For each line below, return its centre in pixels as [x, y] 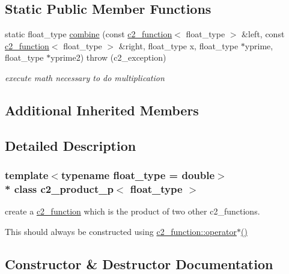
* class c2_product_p [59, 188]
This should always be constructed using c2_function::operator [121, 231]
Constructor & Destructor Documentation [139, 263]
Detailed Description [71, 145]
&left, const [263, 34]
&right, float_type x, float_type [178, 45]
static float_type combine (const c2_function [89, 34]
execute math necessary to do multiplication [85, 77]
